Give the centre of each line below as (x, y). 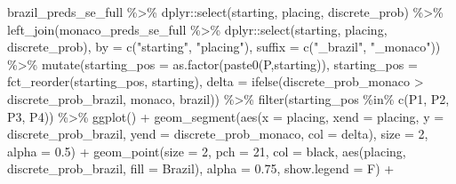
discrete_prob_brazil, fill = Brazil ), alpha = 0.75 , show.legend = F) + (201, 168)
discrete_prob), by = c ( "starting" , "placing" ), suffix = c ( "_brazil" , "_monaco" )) (224, 47)
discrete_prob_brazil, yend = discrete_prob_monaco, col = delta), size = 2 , (218, 134)
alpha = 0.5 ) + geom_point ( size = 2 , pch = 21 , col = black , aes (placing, (207, 151)
